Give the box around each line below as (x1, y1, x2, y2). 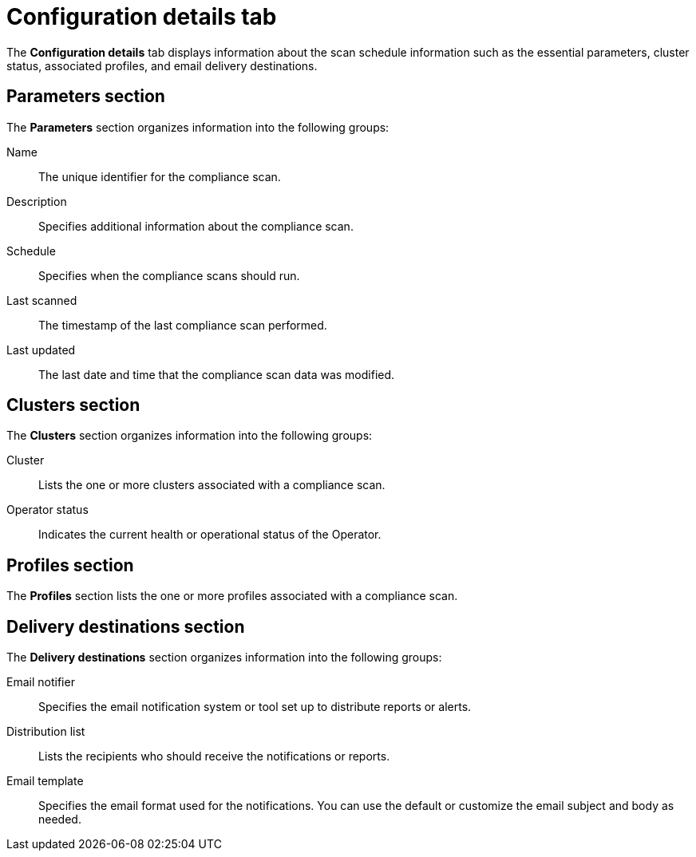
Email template (6, 774, 84, 788)
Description (6, 194, 67, 208)
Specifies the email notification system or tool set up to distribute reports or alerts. (38, 700, 472, 714)
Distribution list (6, 725, 85, 739)
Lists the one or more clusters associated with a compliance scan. (38, 478, 386, 492)
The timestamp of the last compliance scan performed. (38, 318, 327, 332)
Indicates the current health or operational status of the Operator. (38, 527, 382, 542)
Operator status (6, 503, 89, 517)
